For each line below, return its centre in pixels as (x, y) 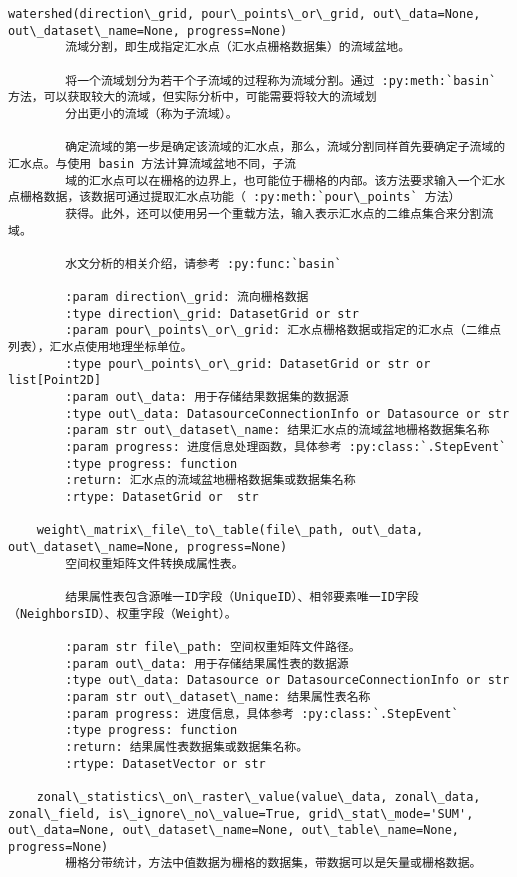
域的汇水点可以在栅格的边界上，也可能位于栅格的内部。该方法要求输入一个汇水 (285, 180)
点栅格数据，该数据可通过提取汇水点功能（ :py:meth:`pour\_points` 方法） (234, 197)
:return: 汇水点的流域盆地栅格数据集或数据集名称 (210, 480)
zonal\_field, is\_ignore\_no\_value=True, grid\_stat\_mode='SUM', (241, 813)
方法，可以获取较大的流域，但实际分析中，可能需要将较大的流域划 (192, 97)
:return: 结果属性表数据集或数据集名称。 (187, 746)
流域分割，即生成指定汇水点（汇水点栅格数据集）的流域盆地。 (238, 47)
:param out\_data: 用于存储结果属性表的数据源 (207, 663)
